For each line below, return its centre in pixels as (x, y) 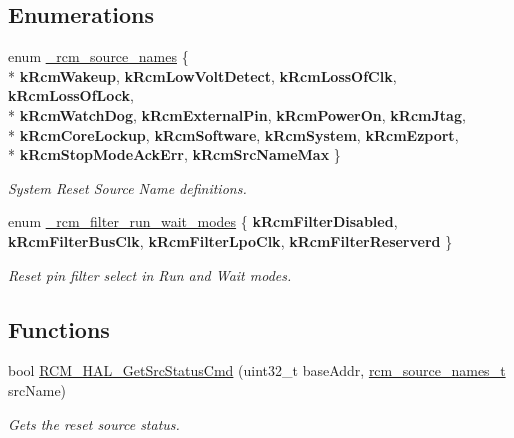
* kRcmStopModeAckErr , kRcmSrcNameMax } (174, 154)
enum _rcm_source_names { (98, 56)
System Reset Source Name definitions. (127, 187)
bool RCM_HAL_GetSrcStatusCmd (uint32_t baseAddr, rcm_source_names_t (257, 370)
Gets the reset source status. (94, 423)
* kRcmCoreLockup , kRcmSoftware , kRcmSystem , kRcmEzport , (233, 134)
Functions (59, 328)
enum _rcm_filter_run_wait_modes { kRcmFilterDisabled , (203, 221)
